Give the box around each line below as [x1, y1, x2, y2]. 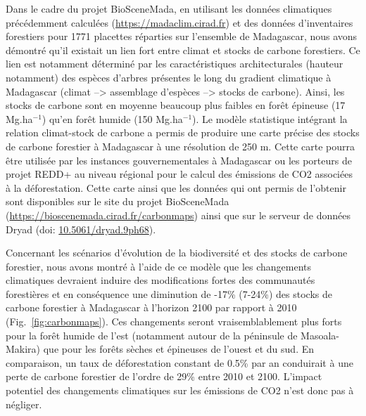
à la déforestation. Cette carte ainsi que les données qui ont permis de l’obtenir [6, 180, 346, 195]
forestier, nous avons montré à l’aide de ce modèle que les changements [6, 259, 312, 273]
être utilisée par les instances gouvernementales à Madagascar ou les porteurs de [6, 152, 352, 167]
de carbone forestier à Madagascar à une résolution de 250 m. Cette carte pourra [6, 138, 355, 153]
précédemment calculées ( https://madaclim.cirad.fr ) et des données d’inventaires [6, 15, 353, 30]
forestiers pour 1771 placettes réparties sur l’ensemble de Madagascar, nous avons [6, 29, 358, 44]
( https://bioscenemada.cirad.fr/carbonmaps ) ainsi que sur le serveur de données [6, 207, 351, 222]
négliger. [6, 396, 42, 411]
